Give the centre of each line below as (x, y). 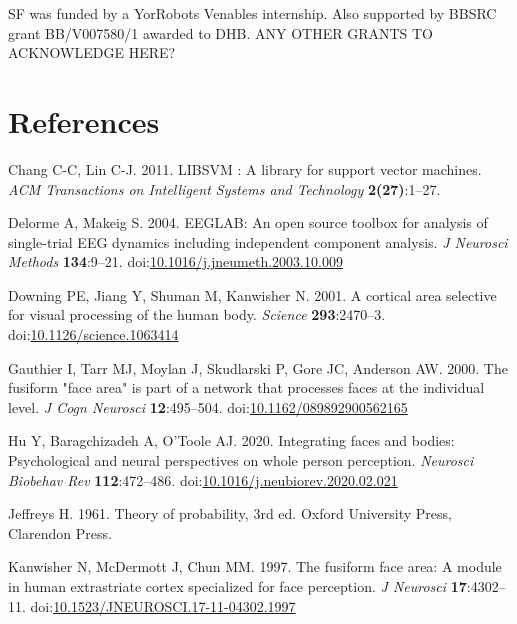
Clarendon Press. (60, 532)
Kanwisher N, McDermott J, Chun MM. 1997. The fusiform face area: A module (255, 566)
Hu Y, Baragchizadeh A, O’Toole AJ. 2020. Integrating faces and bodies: (231, 440)
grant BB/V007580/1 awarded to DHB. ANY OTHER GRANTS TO (221, 32)
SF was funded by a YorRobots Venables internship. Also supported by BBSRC (252, 13)
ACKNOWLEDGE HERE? (92, 52)
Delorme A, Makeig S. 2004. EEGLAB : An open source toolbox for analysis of (248, 222)
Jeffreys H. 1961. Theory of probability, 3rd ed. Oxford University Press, (230, 513)
